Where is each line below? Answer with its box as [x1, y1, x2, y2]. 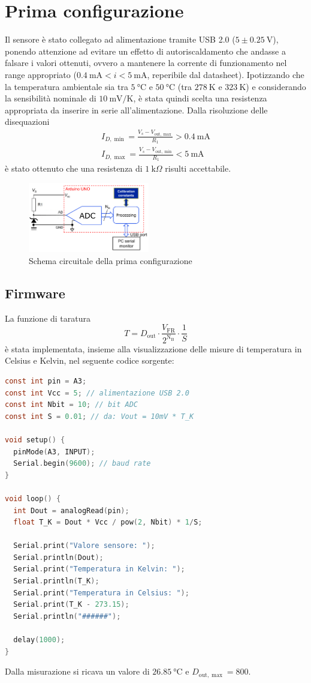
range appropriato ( [5, 68, 77, 80]
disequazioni [5, 115, 50, 128]
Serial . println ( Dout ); [13, 553, 104, 562]
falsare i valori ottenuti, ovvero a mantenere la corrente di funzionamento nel [5, 56, 287, 69]
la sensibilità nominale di [5, 92, 96, 104]
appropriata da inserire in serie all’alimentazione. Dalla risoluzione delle [5, 103, 268, 116]
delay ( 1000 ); [13, 636, 65, 645]
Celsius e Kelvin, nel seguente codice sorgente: [5, 354, 174, 367]
